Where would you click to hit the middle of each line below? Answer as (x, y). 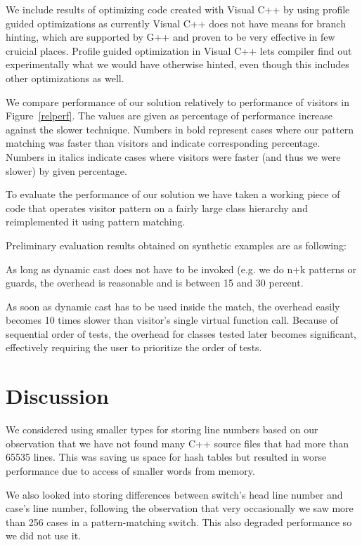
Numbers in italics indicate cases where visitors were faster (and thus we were (173, 156)
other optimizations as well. (65, 78)
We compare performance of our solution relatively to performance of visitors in (178, 101)
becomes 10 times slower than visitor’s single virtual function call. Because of (172, 320)
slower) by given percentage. (66, 170)
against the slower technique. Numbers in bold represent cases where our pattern (180, 129)
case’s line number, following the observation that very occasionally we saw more (180, 508)
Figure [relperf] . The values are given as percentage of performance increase (169, 116)
